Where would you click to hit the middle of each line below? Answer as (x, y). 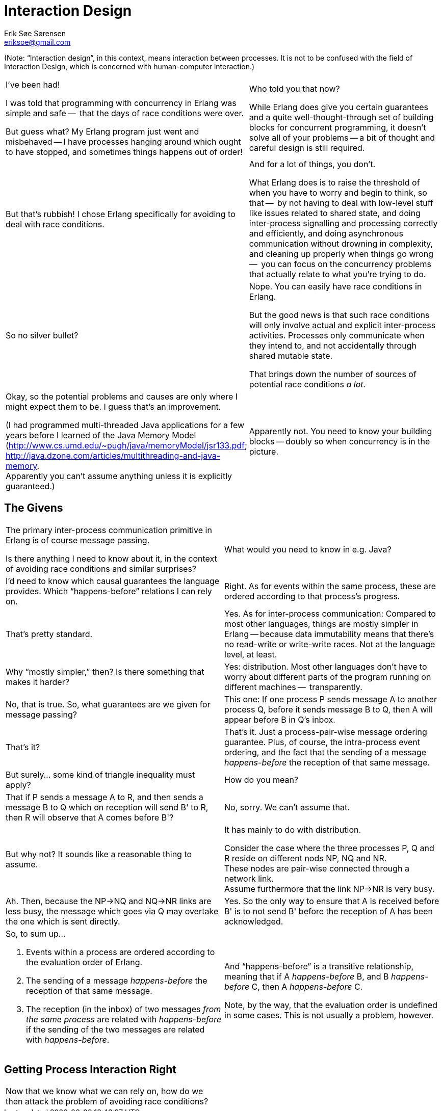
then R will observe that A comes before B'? (90, 817)
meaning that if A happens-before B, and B (307, 976)
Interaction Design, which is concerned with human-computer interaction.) (129, 66)
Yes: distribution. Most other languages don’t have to (326, 666)
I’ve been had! (33, 84)
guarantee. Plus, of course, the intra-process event (322, 742)
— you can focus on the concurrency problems (340, 264)
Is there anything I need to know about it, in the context (111, 558)
